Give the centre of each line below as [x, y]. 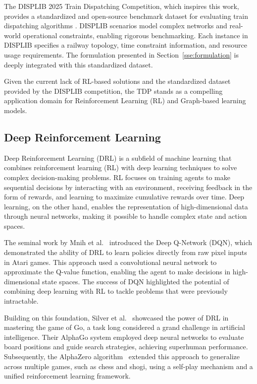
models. [16, 110]
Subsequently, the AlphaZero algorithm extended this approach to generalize [122, 356]
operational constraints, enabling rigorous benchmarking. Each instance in [135, 35]
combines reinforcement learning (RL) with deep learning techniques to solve [121, 167]
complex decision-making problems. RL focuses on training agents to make [117, 177]
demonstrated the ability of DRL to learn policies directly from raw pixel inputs [126, 252]
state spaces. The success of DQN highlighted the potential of [136, 281]
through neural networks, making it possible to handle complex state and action [126, 216]
